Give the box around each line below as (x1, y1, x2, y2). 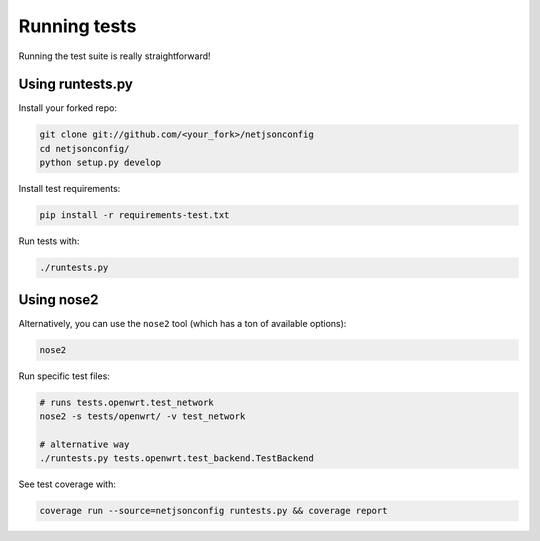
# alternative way (39, 438, 130, 450)
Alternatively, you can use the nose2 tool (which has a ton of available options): (18, 317, 347, 329)
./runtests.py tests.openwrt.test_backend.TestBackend (39, 453, 314, 464)
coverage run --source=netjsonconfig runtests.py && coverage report (39, 505, 388, 517)
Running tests (18, 15, 137, 37)
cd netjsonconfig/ (39, 143, 130, 154)
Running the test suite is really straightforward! (18, 50, 211, 62)
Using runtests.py (18, 76, 134, 93)
